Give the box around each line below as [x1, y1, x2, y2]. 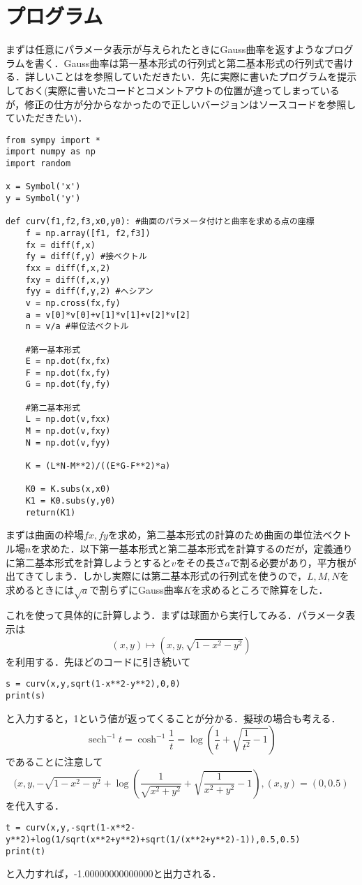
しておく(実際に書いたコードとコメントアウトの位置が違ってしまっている [6, 82, 340, 97]
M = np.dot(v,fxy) [25, 426, 111, 437]
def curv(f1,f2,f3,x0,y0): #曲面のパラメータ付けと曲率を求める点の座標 [6, 217, 315, 227]
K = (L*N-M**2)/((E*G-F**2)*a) [25, 461, 171, 471]
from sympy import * [6, 135, 101, 145]
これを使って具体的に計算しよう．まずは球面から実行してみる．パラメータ [6, 608, 346, 622]
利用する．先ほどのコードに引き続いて [15, 654, 191, 668]
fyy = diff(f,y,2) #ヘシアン [25, 286, 153, 297]
